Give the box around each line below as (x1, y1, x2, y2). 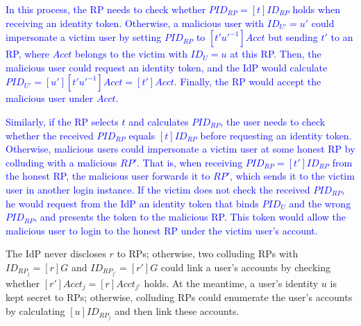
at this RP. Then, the (230, 46, 321, 61)
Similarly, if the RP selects (6, 114, 119, 128)
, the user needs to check (220, 114, 326, 128)
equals (128, 128, 156, 142)
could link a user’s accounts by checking (160, 259, 330, 274)
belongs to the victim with (75, 46, 187, 61)
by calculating (6, 304, 65, 318)
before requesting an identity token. (200, 128, 352, 142)
